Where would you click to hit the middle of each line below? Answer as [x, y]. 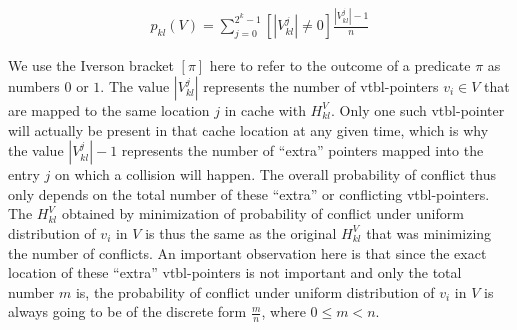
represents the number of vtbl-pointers [321, 85]
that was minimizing [429, 232]
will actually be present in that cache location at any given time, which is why [248, 129]
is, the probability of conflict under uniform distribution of [255, 291]
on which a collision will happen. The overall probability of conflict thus [275, 174]
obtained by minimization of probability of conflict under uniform [262, 213]
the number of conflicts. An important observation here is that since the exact [247, 252]
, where [283, 311]
